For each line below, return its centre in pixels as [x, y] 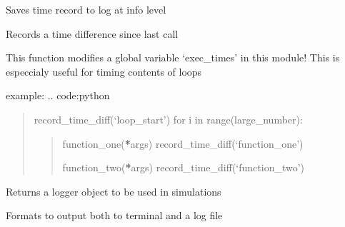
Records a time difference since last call [92, 33]
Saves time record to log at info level [86, 9]
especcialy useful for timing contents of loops [104, 71]
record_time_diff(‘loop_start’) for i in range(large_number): [168, 119]
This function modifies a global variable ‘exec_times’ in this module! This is [173, 57]
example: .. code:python [58, 95]
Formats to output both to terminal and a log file [114, 215]
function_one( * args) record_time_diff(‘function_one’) [183, 143]
